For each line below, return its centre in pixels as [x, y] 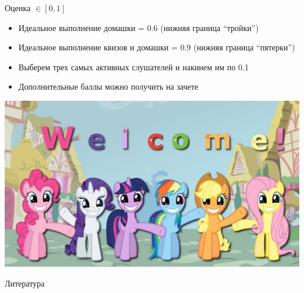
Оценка [18, 8]
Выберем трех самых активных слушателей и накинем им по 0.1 [134, 67]
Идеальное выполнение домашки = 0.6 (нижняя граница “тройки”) [139, 27]
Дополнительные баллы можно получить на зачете [108, 86]
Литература [25, 283]
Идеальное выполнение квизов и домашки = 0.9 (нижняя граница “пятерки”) [157, 47]
